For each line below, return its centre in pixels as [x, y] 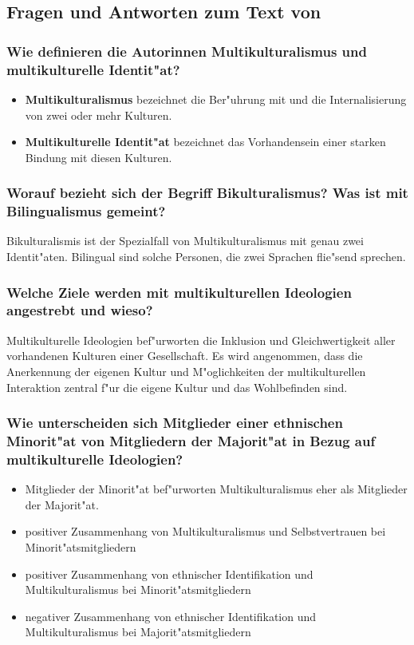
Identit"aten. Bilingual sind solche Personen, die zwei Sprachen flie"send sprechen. [206, 257]
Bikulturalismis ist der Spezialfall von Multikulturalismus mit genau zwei [185, 241]
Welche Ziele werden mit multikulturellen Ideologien [179, 292]
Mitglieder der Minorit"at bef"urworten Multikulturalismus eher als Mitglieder [216, 489]
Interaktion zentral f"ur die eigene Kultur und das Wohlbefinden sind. [177, 387]
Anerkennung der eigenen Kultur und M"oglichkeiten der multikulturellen [186, 371]
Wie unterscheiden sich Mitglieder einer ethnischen [175, 423]
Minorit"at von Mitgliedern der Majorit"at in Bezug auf [191, 440]
